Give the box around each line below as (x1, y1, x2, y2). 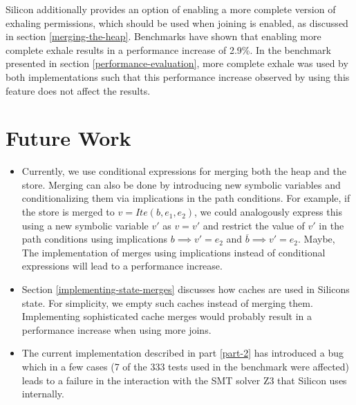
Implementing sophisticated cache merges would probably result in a (21, 309, 312, 323)
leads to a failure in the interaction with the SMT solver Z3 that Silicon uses (21, 373, 347, 387)
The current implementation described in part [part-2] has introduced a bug (21, 346, 344, 360)
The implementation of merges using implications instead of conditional (21, 245, 326, 259)
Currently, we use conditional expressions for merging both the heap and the (21, 164, 346, 178)
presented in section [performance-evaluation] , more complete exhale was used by (6, 56, 348, 70)
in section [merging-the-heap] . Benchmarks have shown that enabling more (6, 29, 321, 44)
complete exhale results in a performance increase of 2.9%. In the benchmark (6, 42, 331, 57)
